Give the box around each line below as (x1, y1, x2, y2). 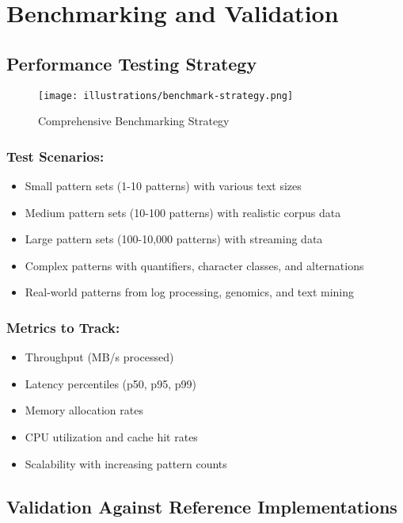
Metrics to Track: (6, 317, 120, 337)
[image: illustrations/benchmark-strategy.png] (38, 90, 294, 101)
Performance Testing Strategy (6, 51, 257, 75)
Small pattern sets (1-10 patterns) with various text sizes (25, 178, 302, 194)
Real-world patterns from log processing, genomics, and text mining (25, 284, 355, 300)
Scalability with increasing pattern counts (25, 455, 227, 471)
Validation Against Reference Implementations (6, 494, 397, 518)
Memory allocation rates (25, 402, 143, 418)
